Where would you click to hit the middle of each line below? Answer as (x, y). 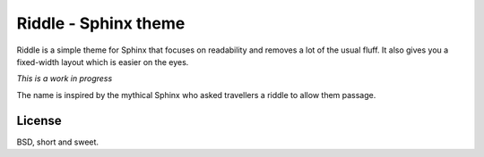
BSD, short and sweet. (57, 142)
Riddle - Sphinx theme (101, 23)
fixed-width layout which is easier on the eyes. (103, 62)
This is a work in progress (65, 78)
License (39, 120)
